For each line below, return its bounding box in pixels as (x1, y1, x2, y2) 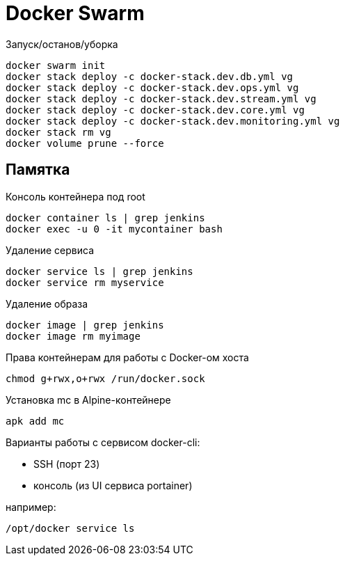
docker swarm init (6, 59, 106, 71)
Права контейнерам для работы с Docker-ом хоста (6, 351, 249, 363)
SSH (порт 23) (33, 457, 100, 470)
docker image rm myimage (6, 330, 141, 342)
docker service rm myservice (6, 276, 164, 288)
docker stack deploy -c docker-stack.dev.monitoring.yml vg (6, 115, 340, 127)
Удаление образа (6, 297, 88, 310)
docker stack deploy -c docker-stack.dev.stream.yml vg (6, 93, 316, 104)
